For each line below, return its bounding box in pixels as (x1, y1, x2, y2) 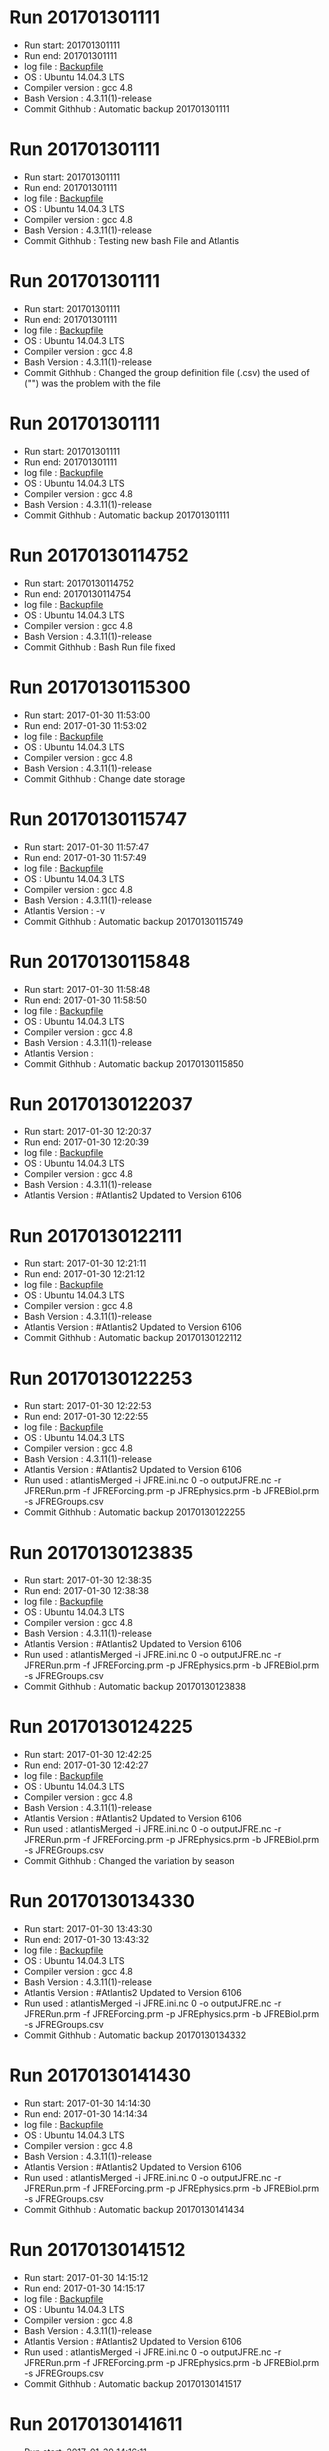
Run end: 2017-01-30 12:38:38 (23, 1585, 149, 1597)
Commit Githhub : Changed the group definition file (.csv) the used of (23, 366, 311, 378)
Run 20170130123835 (9, 1541, 194, 1564)
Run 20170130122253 (9, 1367, 193, 1390)
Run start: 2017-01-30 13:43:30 (23, 1923, 153, 1935)
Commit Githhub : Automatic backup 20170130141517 (23, 2378, 242, 2390)
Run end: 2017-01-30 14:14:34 (23, 2108, 149, 2120)
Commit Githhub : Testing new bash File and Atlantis (23, 234, 240, 246)
